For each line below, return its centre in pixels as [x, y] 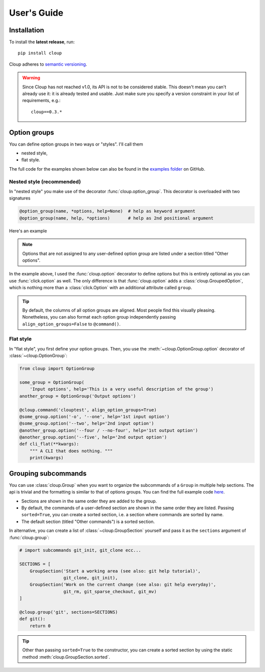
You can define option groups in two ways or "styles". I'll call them [76, 144]
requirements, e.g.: [41, 100]
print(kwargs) [47, 458]
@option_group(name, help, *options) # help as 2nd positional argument [116, 218]
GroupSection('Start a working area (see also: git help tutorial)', [115, 571]
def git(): [32, 619]
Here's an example [28, 231]
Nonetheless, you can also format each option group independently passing [99, 317]
